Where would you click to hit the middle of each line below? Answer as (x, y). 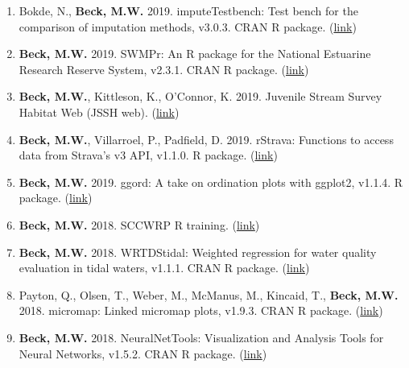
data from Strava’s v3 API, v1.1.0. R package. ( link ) (148, 155)
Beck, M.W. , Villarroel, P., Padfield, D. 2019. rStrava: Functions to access (206, 139)
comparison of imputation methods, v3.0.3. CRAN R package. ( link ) (188, 26)
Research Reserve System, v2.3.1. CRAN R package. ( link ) (164, 69)
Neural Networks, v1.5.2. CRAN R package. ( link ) (143, 353)
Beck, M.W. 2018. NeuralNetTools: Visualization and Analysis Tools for (201, 337)
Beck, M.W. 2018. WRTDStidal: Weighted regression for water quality (198, 252)
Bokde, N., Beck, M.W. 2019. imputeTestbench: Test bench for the (188, 10)
